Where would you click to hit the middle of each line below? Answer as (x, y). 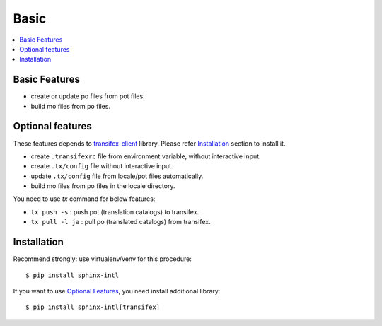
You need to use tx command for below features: (84, 199)
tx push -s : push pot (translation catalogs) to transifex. (115, 211)
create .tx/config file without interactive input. (102, 166)
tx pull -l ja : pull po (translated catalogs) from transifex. (121, 222)
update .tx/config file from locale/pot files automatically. (117, 176)
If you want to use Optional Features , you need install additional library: (117, 291)
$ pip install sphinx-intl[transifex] (93, 307)
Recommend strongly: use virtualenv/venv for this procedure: (103, 259)
